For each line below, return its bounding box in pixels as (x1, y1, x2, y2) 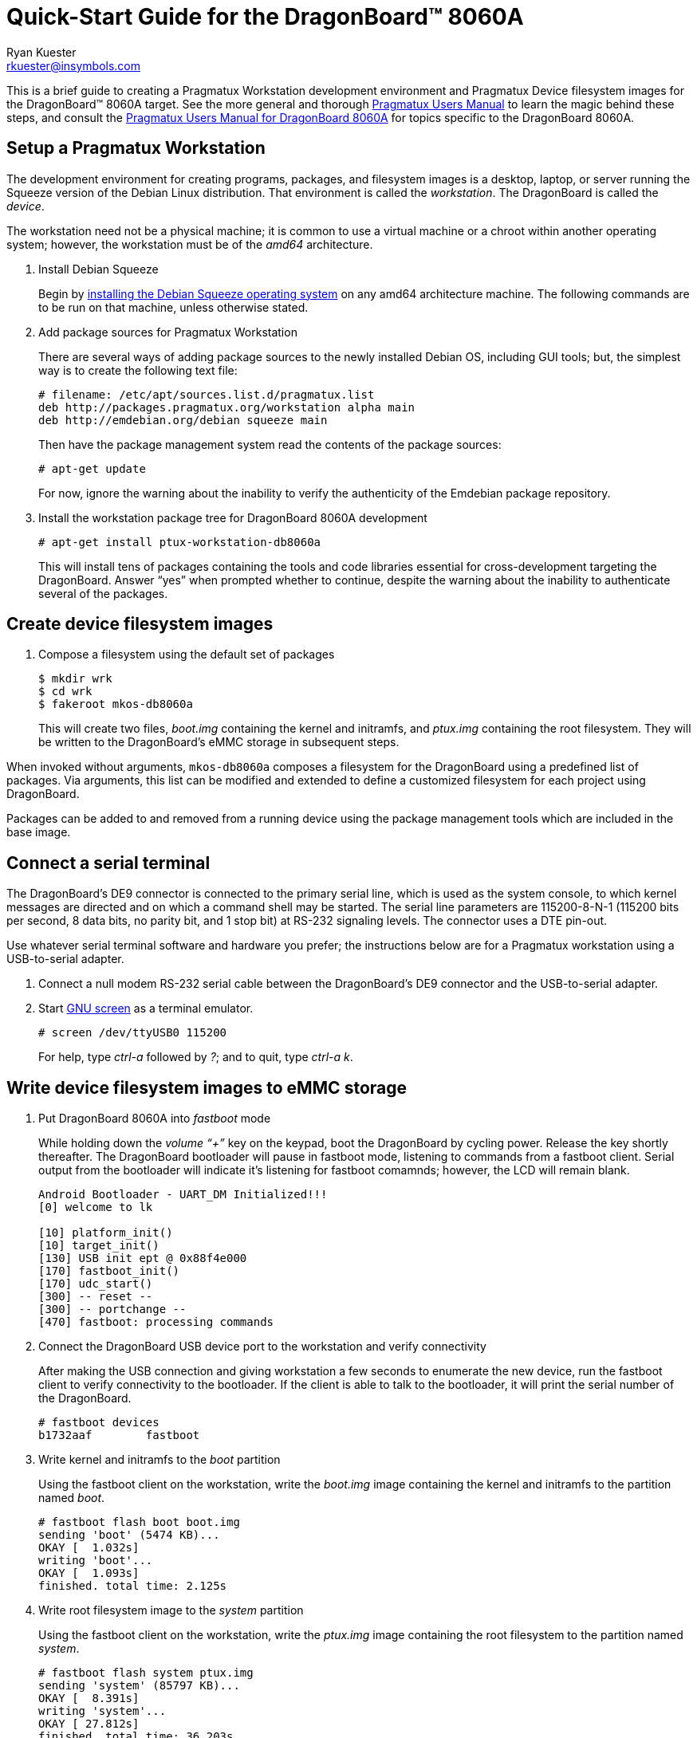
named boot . (38, 1491, 105, 1505)
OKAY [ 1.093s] (38, 1567, 140, 1580)
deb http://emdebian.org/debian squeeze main (38, 413, 328, 427)
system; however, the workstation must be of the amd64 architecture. (6, 237, 373, 251)
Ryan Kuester (6, 45, 77, 59)
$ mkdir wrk (38, 672, 112, 686)
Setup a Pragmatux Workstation (6, 138, 266, 159)
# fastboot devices (38, 1416, 159, 1429)
